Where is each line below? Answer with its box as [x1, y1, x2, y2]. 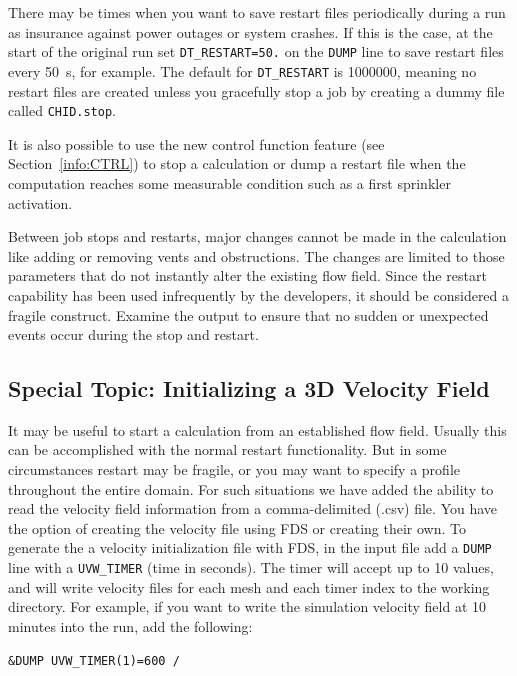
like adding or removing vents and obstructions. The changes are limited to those [8, 245, 505, 266]
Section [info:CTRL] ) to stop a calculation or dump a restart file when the [8, 153, 466, 174]
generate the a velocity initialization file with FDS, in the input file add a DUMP [8, 537, 492, 558]
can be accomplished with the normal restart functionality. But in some [8, 439, 447, 460]
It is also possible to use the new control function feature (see [8, 133, 385, 154]
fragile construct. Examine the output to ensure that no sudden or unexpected [8, 304, 489, 325]
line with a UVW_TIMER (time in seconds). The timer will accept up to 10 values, [8, 557, 494, 578]
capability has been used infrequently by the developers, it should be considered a [8, 284, 510, 305]
